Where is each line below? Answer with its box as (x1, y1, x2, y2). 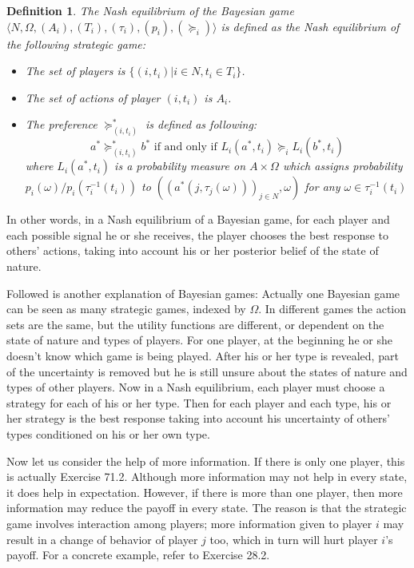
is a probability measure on (114, 157, 246, 174)
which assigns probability (282, 157, 403, 174)
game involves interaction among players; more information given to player (6, 514, 372, 531)
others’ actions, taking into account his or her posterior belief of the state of (6, 242, 379, 259)
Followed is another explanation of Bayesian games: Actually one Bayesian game (6, 284, 400, 301)
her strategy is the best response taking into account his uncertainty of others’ (6, 410, 390, 427)
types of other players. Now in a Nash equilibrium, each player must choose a (6, 379, 385, 395)
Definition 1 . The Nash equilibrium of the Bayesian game (6, 2, 294, 18)
